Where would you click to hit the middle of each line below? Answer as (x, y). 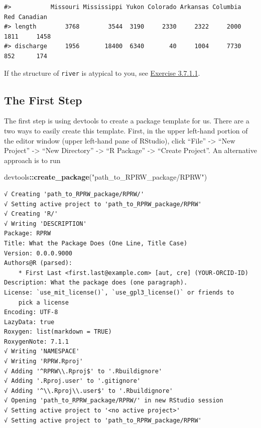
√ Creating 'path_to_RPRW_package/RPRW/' (74, 194)
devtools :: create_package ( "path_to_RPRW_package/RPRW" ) (106, 177)
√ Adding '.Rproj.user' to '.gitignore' (73, 381)
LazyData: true (29, 322)
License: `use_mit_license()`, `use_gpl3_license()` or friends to (119, 292)
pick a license (43, 302)
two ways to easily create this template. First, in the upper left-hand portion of (126, 131)
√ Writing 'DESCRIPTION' (45, 224)
